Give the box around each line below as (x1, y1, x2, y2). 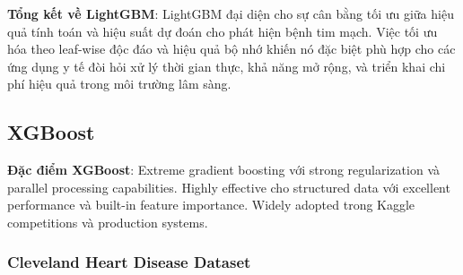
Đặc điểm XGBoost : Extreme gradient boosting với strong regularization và (7, 160, 440, 179)
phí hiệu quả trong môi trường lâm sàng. (7, 74, 231, 93)
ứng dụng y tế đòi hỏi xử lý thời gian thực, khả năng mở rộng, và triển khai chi (7, 56, 446, 75)
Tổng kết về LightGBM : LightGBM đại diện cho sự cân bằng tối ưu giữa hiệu (7, 4, 454, 22)
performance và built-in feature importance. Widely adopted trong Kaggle (7, 195, 415, 214)
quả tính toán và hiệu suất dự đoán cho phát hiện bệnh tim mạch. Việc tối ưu (7, 21, 438, 40)
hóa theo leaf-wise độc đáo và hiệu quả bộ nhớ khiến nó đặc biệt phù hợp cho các (7, 39, 456, 58)
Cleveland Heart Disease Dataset (7, 251, 251, 273)
